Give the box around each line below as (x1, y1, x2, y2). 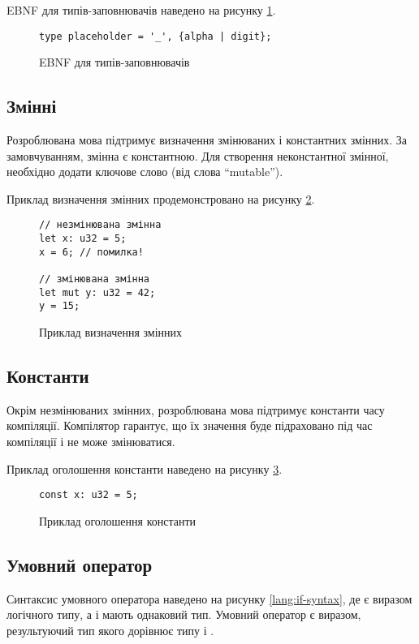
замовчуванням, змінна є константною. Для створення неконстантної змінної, (6, 147, 389, 164)
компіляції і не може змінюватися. (6, 433, 175, 449)
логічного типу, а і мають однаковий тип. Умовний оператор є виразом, (6, 606, 361, 623)
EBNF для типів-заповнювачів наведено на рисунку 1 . (6, 2, 276, 18)
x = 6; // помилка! (39, 246, 144, 258)
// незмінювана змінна (39, 219, 162, 231)
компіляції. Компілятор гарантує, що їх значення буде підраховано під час (6, 417, 373, 434)
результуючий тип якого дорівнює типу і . (6, 621, 214, 638)
